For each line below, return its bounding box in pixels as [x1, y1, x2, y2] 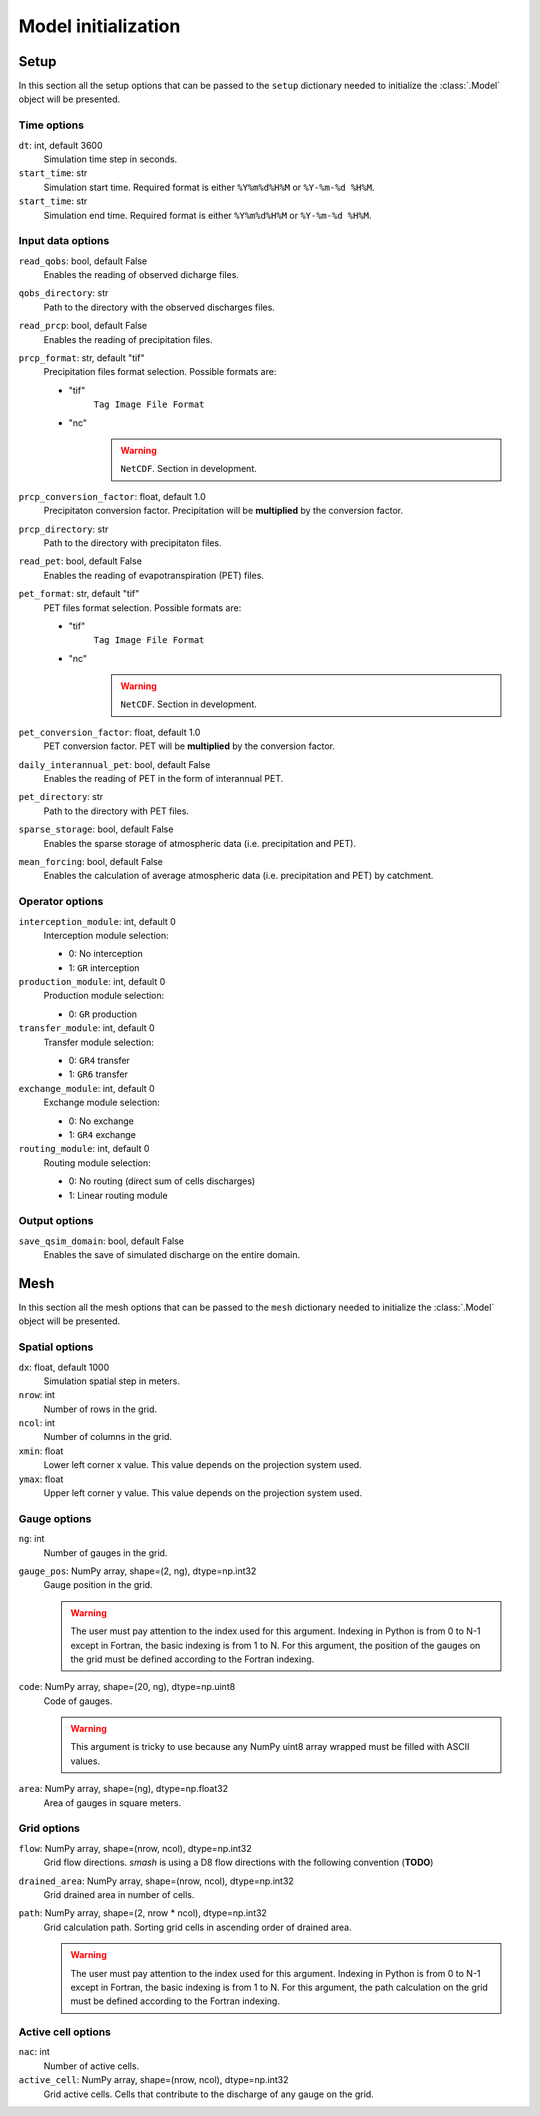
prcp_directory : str [18, 523, 109, 535]
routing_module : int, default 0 [18, 1143, 150, 1155]
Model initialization [18, 15, 181, 37]
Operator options [18, 895, 104, 909]
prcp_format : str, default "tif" [18, 352, 145, 364]
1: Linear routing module [68, 1189, 169, 1201]
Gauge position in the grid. [43, 1579, 154, 1591]
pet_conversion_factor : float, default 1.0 [18, 726, 201, 738]
